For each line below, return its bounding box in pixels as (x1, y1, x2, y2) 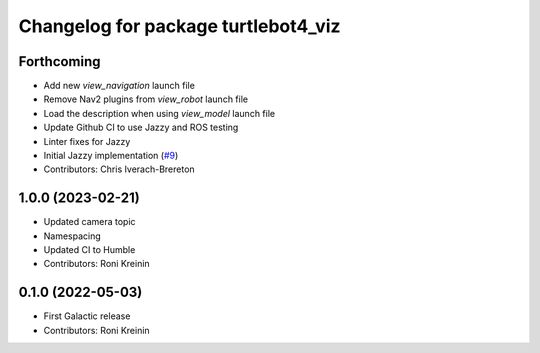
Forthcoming (18, 53, 101, 70)
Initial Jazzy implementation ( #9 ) (43, 150, 179, 162)
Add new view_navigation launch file (43, 80, 195, 92)
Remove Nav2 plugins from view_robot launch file (43, 93, 249, 105)
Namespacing (43, 230, 102, 242)
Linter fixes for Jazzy (43, 135, 131, 147)
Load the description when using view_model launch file (43, 107, 275, 119)
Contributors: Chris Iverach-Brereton (43, 163, 195, 175)
